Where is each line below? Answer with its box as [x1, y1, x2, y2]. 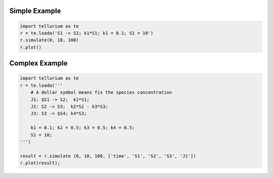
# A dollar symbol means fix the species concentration [30, 90, 172, 95]
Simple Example [9, 7, 61, 15]
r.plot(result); [20, 160, 61, 166]
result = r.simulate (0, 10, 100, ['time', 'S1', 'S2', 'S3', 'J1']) [20, 153, 196, 159]
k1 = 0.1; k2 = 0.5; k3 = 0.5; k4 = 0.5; [30, 125, 135, 131]
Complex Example [9, 59, 68, 68]
